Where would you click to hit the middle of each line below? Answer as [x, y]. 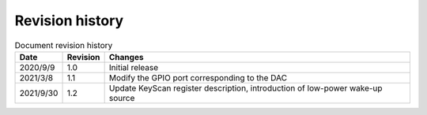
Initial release [134, 67]
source [122, 98]
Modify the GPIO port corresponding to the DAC [198, 77]
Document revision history [64, 45]
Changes [126, 57]
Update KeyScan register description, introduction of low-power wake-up [246, 88]
